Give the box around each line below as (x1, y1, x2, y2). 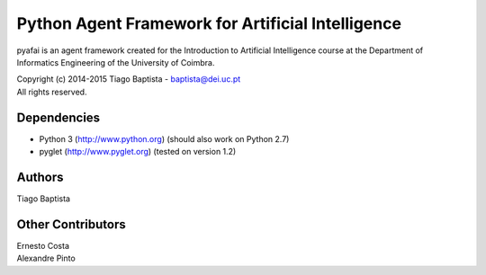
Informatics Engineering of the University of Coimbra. (16, 57, 215, 67)
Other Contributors (16, 217, 126, 232)
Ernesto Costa (16, 240, 70, 251)
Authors (16, 169, 64, 184)
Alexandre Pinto (16, 253, 76, 264)
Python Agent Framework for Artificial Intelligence (16, 13, 402, 33)
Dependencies (16, 110, 101, 125)
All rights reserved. (16, 86, 87, 97)
